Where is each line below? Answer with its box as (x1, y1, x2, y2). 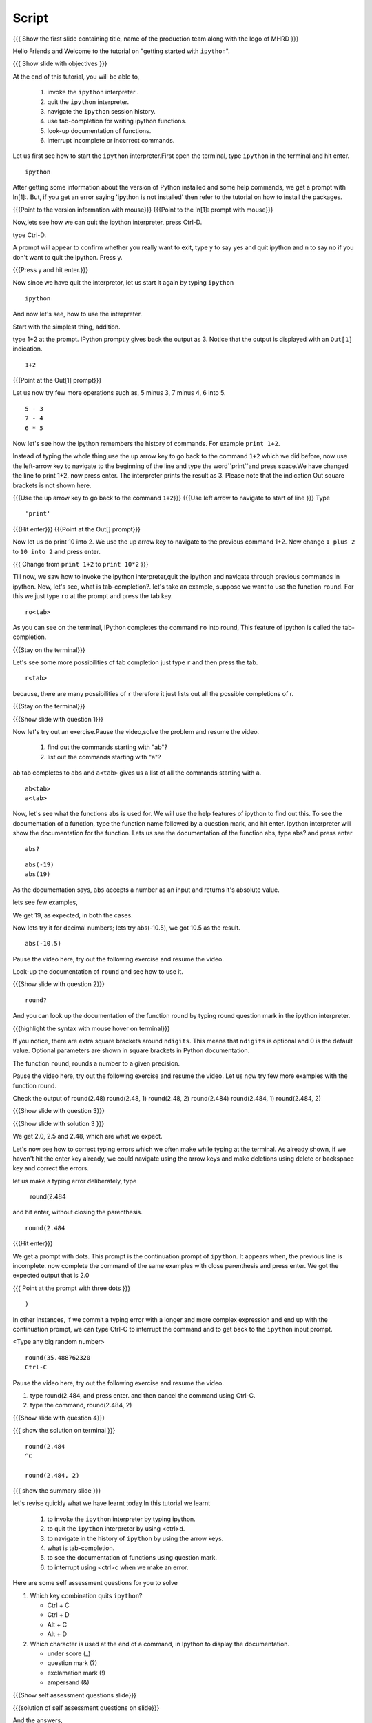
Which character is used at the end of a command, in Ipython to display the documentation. (30, 1640, 289, 1648)
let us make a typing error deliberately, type (12, 1176, 137, 1185)
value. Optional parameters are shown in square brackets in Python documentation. (12, 1046, 250, 1054)
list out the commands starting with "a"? (47, 753, 161, 761)
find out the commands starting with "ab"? (47, 743, 168, 751)
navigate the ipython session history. (47, 107, 156, 115)
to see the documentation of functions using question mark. (47, 1553, 217, 1562)
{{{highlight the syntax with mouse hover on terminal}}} (12, 1024, 170, 1032)
